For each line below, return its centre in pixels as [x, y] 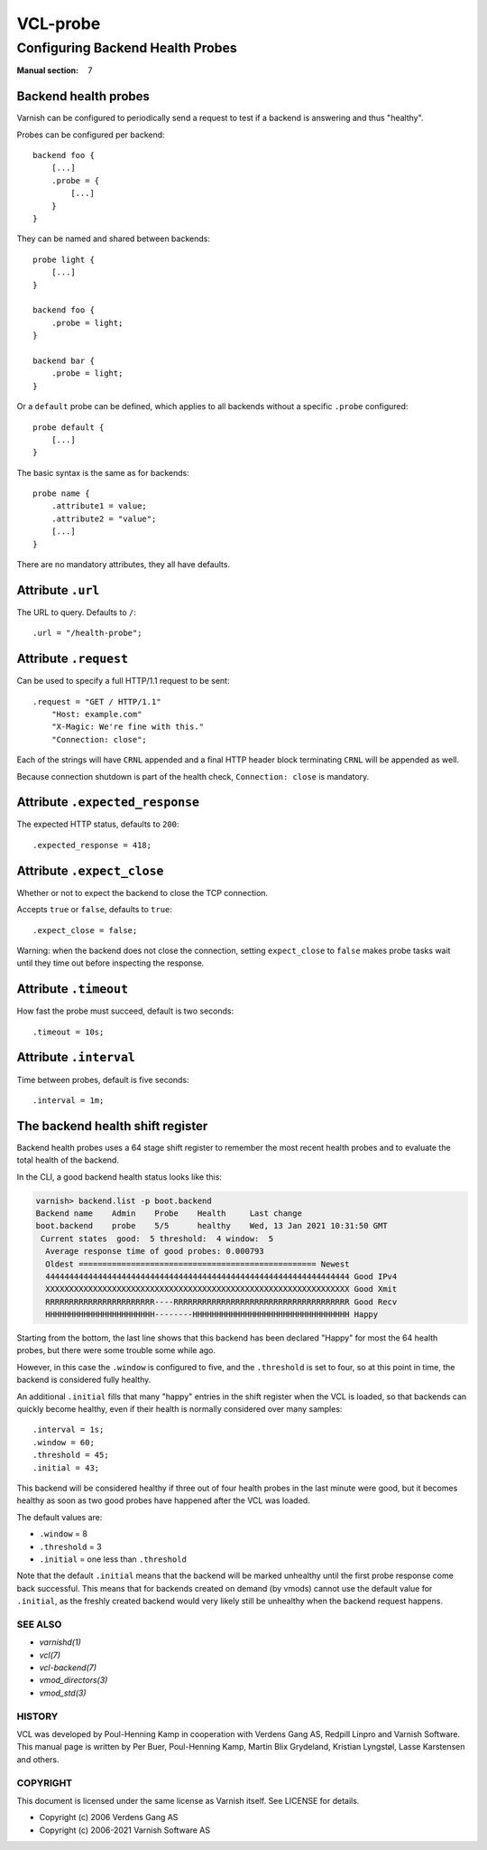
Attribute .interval [76, 1057]
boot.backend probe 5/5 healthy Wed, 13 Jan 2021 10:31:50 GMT [211, 1226]
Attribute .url [58, 590]
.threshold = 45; [71, 1455]
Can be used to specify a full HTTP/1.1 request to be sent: [123, 681]
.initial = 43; [66, 1467]
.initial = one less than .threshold [113, 1559]
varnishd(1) [60, 1642]
